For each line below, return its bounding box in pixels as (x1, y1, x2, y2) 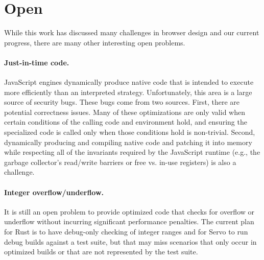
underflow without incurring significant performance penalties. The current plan (4, 216, 254, 227)
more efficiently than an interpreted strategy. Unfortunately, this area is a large (4, 86, 252, 97)
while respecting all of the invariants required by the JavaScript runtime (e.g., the (4, 147, 260, 157)
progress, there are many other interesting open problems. (4, 37, 185, 48)
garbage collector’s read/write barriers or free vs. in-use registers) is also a (4, 156, 236, 167)
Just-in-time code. (4, 57, 69, 67)
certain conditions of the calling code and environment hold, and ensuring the (4, 116, 247, 127)
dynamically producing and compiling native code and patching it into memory (4, 136, 252, 147)
